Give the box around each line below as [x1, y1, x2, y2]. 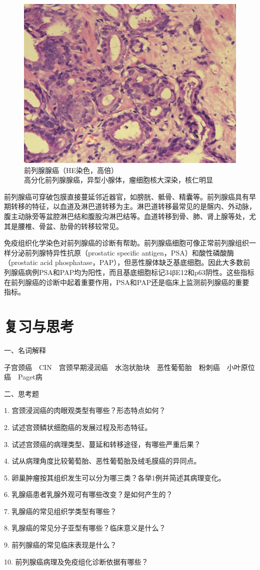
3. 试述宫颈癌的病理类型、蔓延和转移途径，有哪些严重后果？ [4, 438, 201, 449]
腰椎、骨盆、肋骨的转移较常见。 [17, 220, 123, 231]
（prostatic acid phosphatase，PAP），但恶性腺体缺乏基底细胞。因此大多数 [4, 257, 243, 267]
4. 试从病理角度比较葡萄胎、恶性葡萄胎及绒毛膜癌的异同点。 [4, 455, 201, 466]
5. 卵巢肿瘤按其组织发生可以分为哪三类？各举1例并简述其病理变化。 [4, 472, 225, 482]
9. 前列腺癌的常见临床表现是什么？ [4, 539, 117, 550]
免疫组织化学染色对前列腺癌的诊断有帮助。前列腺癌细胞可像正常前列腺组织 [4, 237, 249, 248]
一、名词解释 [4, 344, 46, 355]
